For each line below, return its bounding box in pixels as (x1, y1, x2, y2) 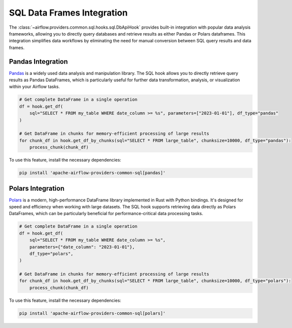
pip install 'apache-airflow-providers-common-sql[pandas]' (19, 170, 166, 176)
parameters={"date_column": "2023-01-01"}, (29, 244, 135, 250)
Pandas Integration (9, 57, 68, 66)
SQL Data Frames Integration (9, 7, 128, 18)
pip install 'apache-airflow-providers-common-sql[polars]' (19, 310, 166, 316)
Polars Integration (9, 184, 65, 192)
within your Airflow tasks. (9, 84, 60, 90)
